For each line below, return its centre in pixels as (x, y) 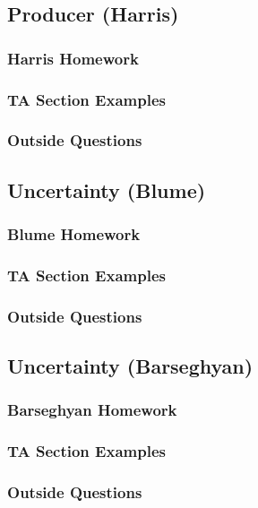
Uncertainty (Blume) (107, 189)
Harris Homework (73, 58)
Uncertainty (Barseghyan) (130, 366)
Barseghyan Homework (92, 410)
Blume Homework (74, 234)
